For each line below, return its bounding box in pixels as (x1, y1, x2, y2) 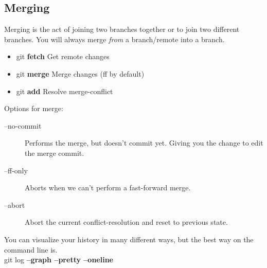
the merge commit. (25, 147, 84, 158)
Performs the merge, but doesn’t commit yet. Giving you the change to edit (25, 137, 263, 148)
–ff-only (4, 165, 28, 175)
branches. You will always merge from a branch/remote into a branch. (4, 33, 225, 44)
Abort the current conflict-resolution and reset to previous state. (25, 217, 228, 227)
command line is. (4, 244, 58, 255)
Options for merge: (4, 103, 63, 114)
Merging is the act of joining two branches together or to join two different (4, 24, 240, 34)
